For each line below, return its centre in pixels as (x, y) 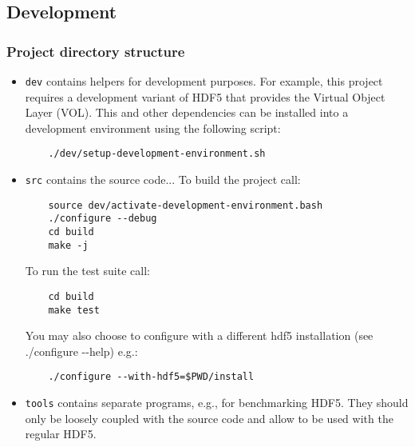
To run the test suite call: (87, 271)
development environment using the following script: (153, 128)
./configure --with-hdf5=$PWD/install (151, 377)
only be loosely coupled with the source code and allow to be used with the (209, 418)
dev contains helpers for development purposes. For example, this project (204, 81)
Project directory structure (96, 51)
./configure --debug (103, 219)
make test (74, 310)
